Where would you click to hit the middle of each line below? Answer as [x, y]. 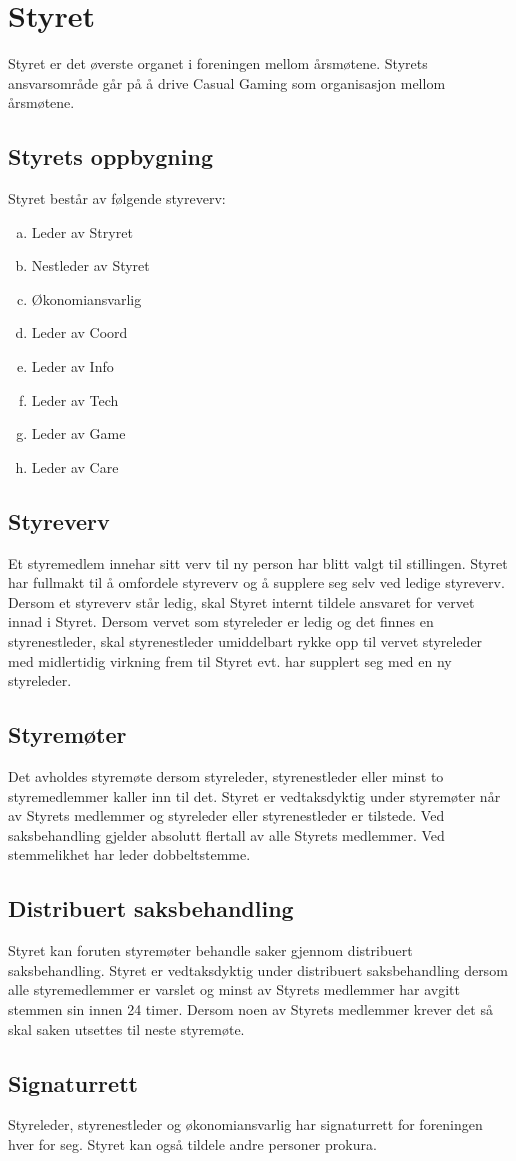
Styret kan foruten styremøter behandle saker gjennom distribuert [210, 950]
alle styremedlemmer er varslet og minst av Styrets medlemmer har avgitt [234, 989]
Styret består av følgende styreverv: [117, 198]
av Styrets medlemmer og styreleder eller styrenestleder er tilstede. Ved [226, 815]
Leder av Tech [75, 399]
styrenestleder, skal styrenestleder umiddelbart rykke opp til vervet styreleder [245, 641]
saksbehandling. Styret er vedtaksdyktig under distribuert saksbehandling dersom [258, 969]
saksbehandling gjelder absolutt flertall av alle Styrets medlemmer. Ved [226, 834]
